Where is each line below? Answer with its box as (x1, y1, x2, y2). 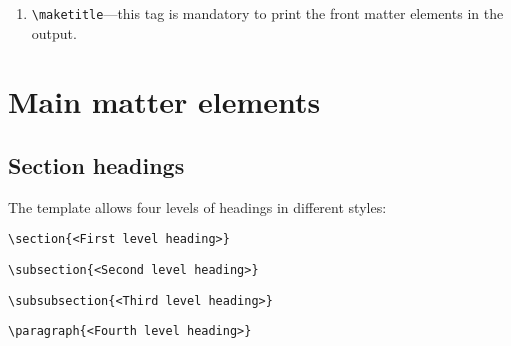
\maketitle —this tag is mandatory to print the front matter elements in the (31, 3, 504, 23)
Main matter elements (8, 81, 321, 122)
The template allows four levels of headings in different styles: (8, 196, 387, 217)
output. (31, 22, 77, 43)
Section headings (8, 150, 185, 181)
